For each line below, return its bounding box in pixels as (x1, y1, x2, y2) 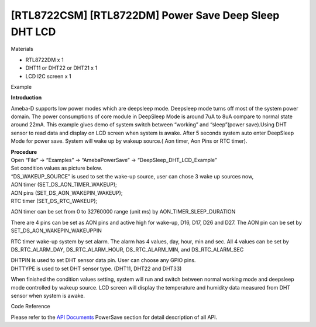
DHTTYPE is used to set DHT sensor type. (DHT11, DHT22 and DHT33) (11, 265, 182, 272)
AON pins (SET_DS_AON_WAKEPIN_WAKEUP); (11, 189, 123, 196)
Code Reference (11, 303, 50, 310)
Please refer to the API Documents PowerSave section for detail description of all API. (11, 314, 218, 321)
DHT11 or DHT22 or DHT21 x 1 (25, 64, 98, 71)
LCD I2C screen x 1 (25, 73, 71, 80)
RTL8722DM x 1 (25, 56, 64, 63)
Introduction (11, 94, 42, 101)
